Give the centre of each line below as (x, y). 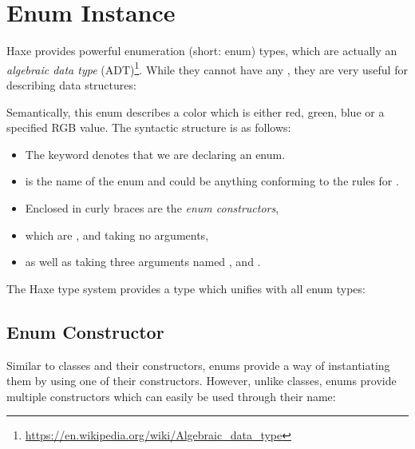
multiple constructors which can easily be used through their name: (171, 396)
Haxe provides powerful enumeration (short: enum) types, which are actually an (202, 51)
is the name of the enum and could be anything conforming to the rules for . (212, 181)
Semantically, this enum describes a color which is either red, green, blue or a (196, 111)
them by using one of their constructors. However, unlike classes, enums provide (202, 381)
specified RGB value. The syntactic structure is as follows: (149, 127)
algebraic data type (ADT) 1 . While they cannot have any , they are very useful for (207, 68)
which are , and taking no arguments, (117, 234)
